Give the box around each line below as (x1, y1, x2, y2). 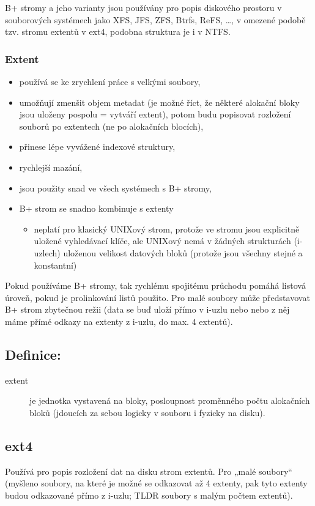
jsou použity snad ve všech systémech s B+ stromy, (19, 181, 212, 194)
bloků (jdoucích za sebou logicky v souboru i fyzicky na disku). (29, 406, 265, 419)
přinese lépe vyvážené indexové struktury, (19, 140, 176, 153)
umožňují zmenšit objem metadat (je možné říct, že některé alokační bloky (19, 95, 300, 108)
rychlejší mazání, (19, 160, 83, 173)
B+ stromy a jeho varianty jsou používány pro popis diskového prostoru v (5, 1, 282, 13)
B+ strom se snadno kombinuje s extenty (19, 202, 174, 215)
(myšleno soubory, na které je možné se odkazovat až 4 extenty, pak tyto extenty (5, 477, 308, 489)
